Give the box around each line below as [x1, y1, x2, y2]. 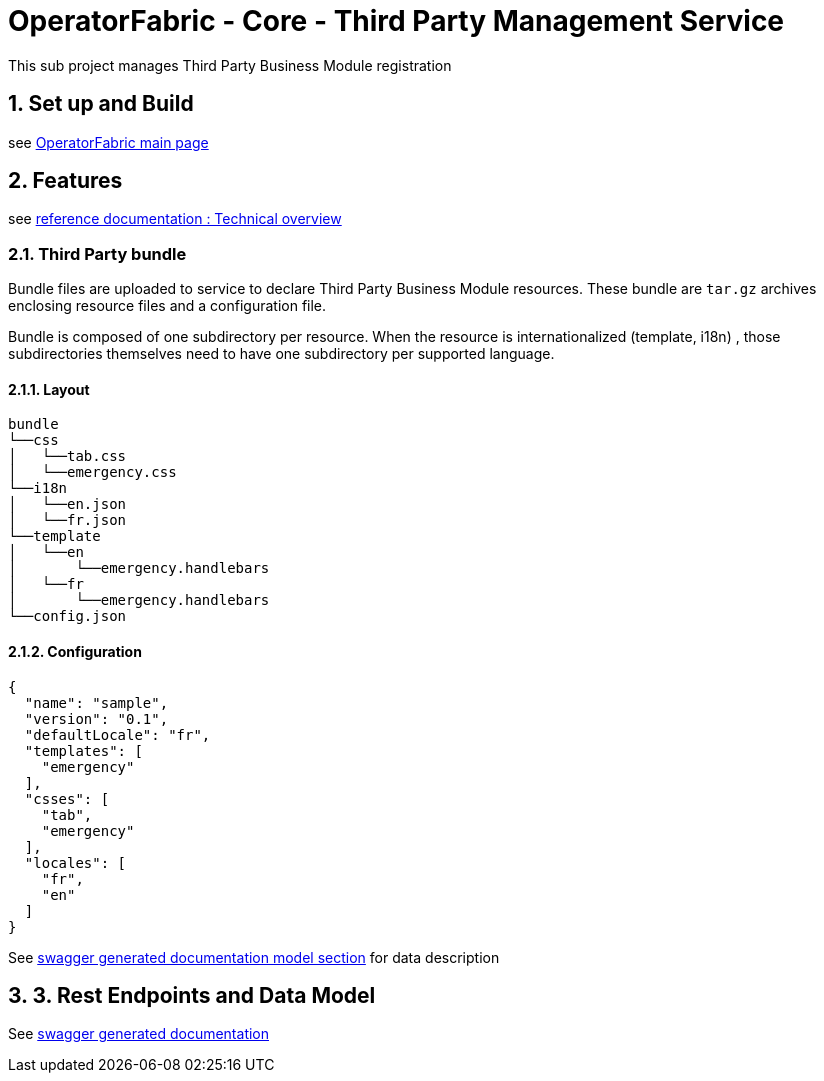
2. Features [8, 168, 123, 194]
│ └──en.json [8, 496, 127, 513]
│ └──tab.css [8, 448, 127, 465]
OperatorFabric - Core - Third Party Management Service [8, 4, 785, 38]
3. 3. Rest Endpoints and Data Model [8, 983, 376, 1009]
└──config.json [8, 608, 127, 625]
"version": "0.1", [24, 710, 169, 727]
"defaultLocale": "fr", [24, 726, 211, 743]
